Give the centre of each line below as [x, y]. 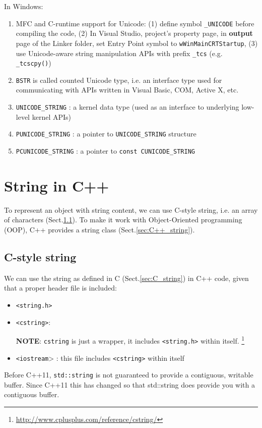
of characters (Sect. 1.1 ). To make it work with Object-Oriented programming [123, 220]
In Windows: [24, 6]
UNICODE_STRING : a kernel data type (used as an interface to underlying [127, 107]
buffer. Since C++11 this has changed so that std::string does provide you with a [129, 384]
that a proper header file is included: [60, 288]
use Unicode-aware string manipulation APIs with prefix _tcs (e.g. [119, 53]
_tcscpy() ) [34, 63]
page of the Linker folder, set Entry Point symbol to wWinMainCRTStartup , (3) [137, 43]
